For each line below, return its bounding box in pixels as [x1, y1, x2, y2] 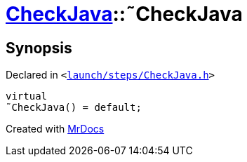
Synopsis [6, 39, 72, 57]
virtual [6, 90, 48, 102]
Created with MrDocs [6, 123, 105, 135]
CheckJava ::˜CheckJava [6, 2, 243, 26]
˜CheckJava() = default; [6, 102, 142, 114]
